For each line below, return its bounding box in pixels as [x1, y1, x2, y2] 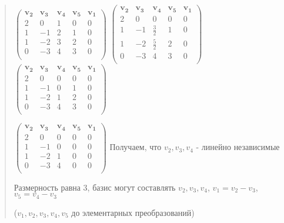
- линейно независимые [196, 141, 280, 153]
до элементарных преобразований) [71, 206, 195, 218]
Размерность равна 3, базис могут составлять [14, 181, 176, 193]
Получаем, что [109, 141, 162, 153]
